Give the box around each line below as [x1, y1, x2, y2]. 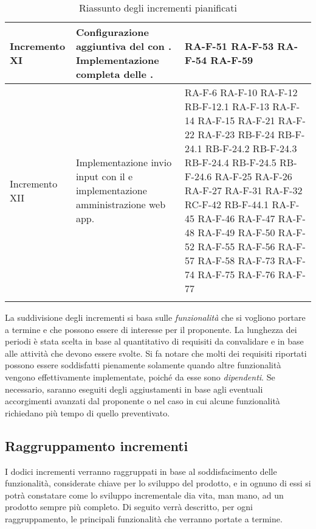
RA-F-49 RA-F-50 [197, 225, 275, 239]
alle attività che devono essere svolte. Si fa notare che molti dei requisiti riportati [5, 346, 307, 359]
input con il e [75, 169, 133, 183]
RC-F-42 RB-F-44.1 [185, 197, 269, 211]
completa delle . [75, 67, 154, 81]
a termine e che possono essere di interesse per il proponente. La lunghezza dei [5, 323, 297, 335]
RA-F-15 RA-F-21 [197, 113, 275, 127]
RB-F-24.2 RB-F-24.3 [205, 141, 297, 155]
